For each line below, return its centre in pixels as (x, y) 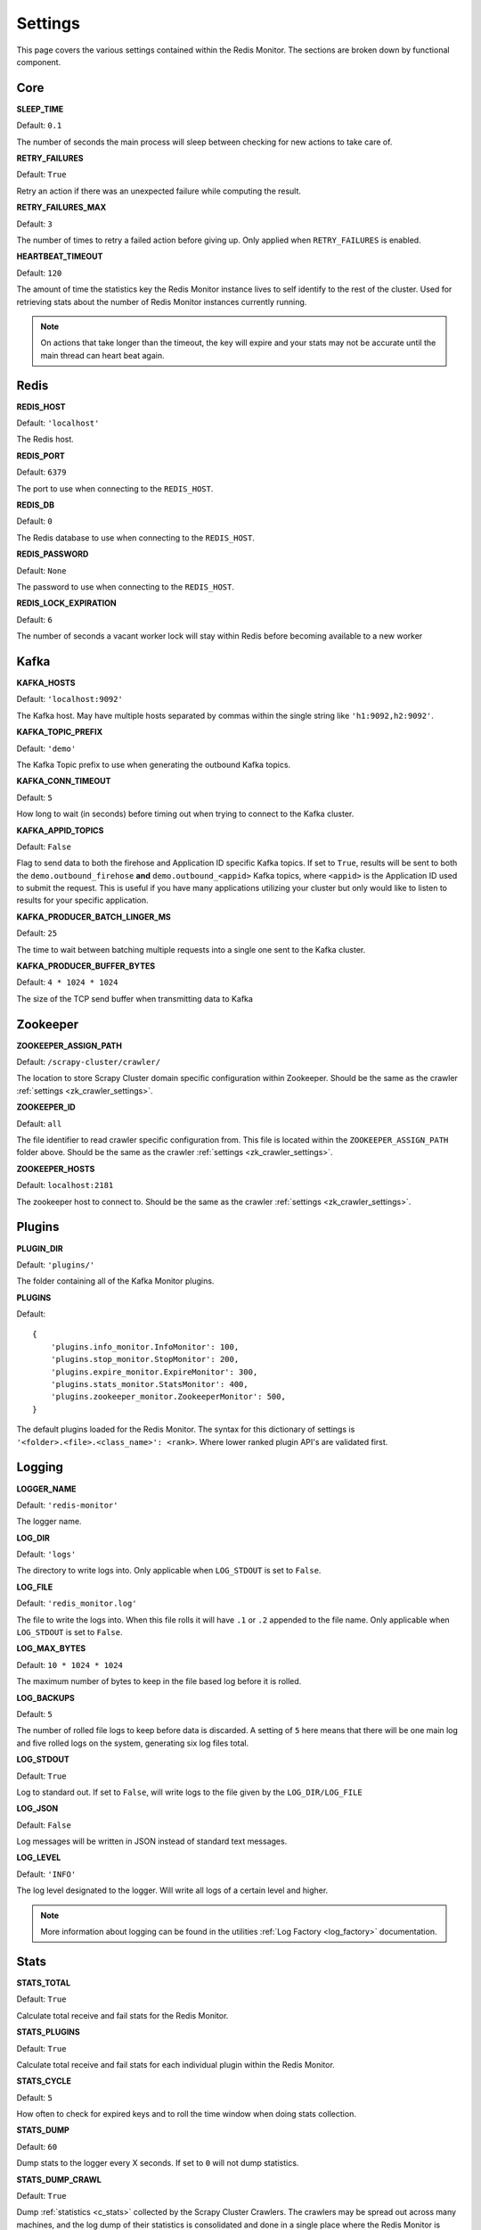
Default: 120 (39, 273)
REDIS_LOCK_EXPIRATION (66, 603)
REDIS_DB (36, 505)
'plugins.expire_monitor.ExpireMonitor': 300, (154, 1372)
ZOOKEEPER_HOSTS (56, 1169)
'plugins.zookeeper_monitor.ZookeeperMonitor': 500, (168, 1397)
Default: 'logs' (46, 1554)
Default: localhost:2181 (65, 1185)
